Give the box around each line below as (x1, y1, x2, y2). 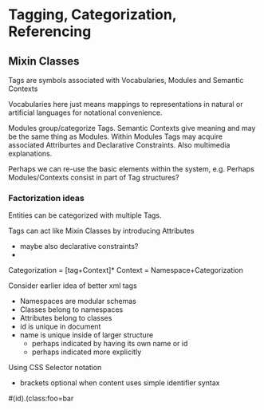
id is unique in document (19, 321, 101, 332)
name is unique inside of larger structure (19, 330, 154, 340)
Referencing (8, 22, 92, 41)
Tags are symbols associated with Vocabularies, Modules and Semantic (8, 76, 244, 85)
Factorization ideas (8, 192, 85, 203)
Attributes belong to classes (19, 313, 112, 323)
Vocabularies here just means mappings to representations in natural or (8, 100, 243, 108)
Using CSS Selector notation (8, 363, 102, 373)
